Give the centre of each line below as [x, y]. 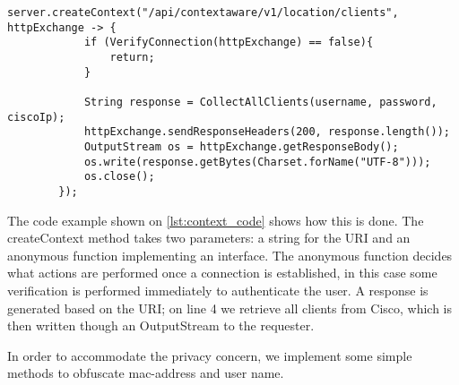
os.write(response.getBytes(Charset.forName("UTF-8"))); [257, 162]
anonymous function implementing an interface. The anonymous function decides [230, 255]
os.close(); [119, 177]
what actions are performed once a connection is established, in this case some [222, 273]
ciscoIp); [36, 117]
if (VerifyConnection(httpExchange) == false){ [229, 43]
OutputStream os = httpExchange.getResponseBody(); [241, 146]
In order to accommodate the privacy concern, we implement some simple [210, 355]
